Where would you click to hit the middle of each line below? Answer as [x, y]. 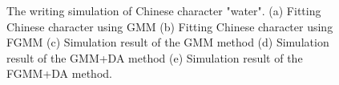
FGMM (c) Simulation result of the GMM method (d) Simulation [168, 42]
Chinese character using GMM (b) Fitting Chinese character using [170, 26]
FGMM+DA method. [59, 73]
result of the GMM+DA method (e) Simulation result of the [155, 57]
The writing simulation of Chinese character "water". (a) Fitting [164, 10]
